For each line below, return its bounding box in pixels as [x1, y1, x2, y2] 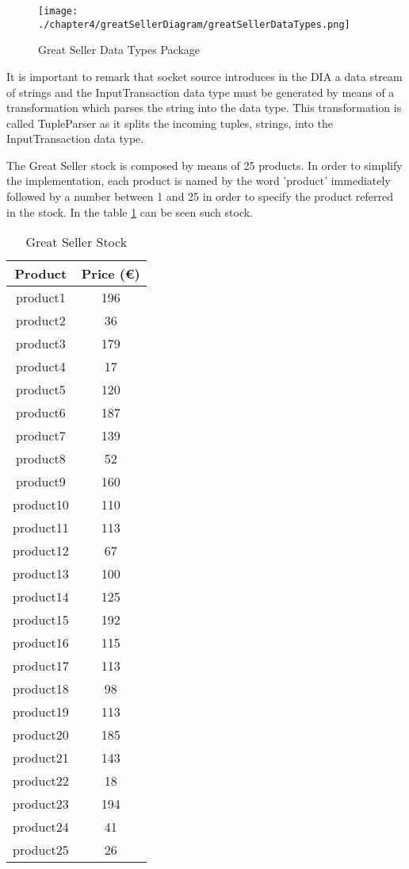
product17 [13, 656, 69, 675]
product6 [16, 403, 66, 422]
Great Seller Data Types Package [38, 41, 201, 58]
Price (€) [81, 264, 140, 283]
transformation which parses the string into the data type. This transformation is [6, 99, 402, 116]
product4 [16, 357, 66, 376]
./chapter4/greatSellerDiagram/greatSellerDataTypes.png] [38, 18, 350, 30]
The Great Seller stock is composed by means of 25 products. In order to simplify [6, 156, 403, 173]
